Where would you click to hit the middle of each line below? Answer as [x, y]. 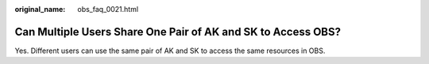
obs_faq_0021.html [108, 9]
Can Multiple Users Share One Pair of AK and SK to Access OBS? [178, 32]
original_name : [40, 9]
